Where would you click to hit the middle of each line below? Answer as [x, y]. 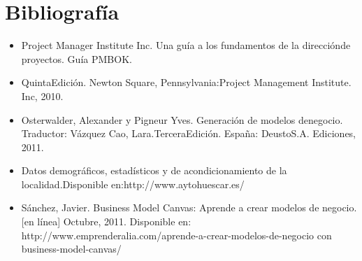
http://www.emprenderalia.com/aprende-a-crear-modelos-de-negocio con [176, 235]
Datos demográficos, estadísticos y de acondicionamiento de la [154, 170]
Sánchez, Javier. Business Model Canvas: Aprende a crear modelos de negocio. [189, 207]
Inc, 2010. [42, 96]
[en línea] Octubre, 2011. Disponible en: [106, 221]
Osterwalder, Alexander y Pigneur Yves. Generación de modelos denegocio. [182, 119]
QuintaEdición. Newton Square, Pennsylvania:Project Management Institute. [186, 82]
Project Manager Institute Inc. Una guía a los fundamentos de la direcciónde [186, 45]
